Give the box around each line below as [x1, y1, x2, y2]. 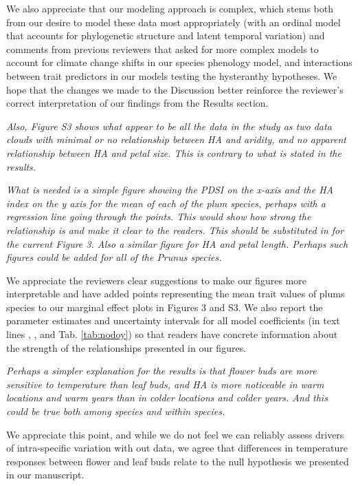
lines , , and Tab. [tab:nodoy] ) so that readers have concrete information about [6, 327, 338, 341]
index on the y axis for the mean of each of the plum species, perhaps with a [6, 196, 326, 210]
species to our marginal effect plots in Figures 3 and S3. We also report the [6, 299, 323, 314]
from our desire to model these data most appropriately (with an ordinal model [6, 14, 341, 29]
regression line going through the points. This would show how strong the [6, 209, 311, 224]
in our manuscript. [6, 467, 85, 482]
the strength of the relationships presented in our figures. [6, 340, 247, 355]
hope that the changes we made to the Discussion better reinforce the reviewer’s [6, 82, 344, 96]
